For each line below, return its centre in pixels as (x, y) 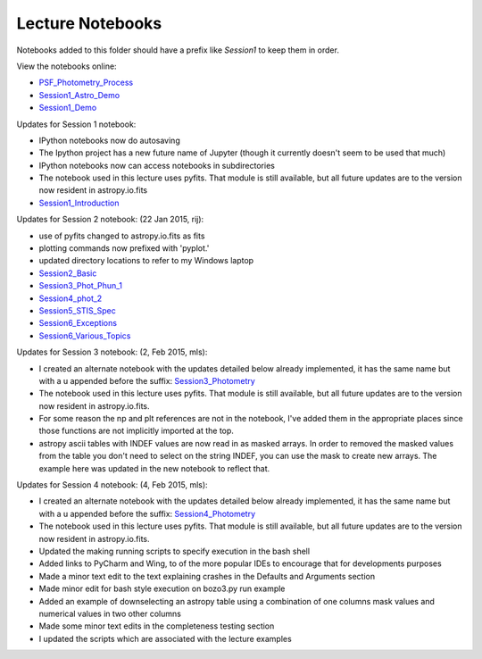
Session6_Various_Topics (85, 336)
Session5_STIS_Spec (77, 310)
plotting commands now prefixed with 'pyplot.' (124, 248)
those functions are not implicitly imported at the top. (136, 431)
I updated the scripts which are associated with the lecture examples (165, 638)
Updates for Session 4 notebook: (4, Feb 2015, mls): (112, 485)
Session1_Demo (68, 108)
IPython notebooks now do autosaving (109, 140)
